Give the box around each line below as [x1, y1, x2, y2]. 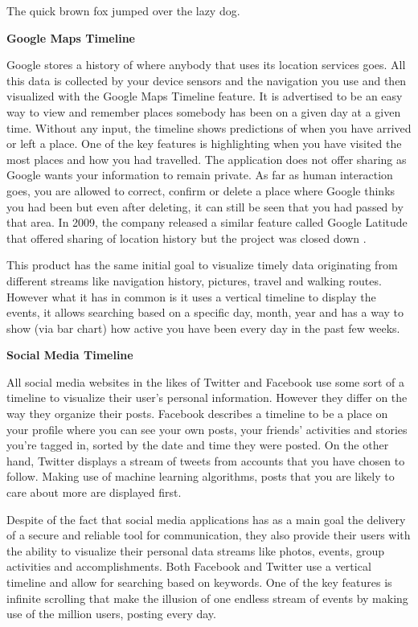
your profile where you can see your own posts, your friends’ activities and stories [6, 420, 408, 437]
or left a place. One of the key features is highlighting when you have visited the [6, 135, 402, 152]
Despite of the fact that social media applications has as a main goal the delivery [6, 510, 406, 527]
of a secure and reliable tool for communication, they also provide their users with [6, 527, 411, 543]
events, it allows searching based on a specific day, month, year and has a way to [6, 304, 404, 321]
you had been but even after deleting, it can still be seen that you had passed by [6, 198, 404, 215]
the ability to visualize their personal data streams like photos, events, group [6, 542, 385, 559]
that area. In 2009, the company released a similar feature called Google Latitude [6, 214, 408, 231]
